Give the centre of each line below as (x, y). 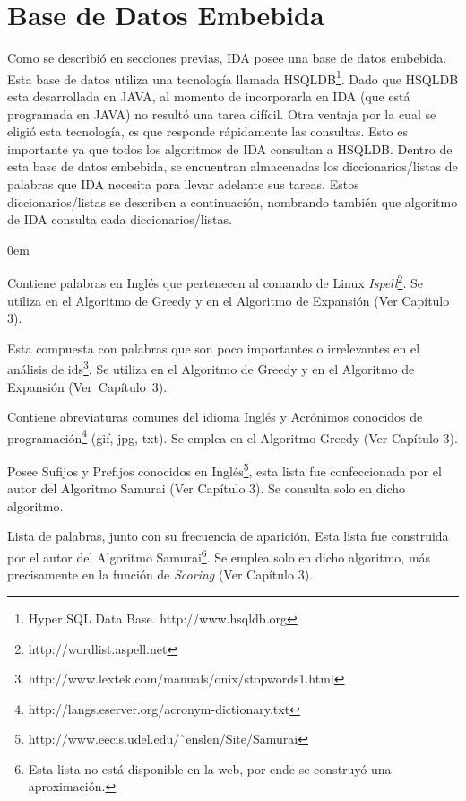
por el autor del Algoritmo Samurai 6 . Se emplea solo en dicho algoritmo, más (219, 556)
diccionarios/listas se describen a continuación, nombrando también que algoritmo (233, 201)
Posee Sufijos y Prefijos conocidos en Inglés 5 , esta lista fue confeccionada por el (224, 470)
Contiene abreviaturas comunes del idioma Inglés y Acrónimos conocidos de (215, 417)
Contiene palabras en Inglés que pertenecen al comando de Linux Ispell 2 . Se (215, 281)
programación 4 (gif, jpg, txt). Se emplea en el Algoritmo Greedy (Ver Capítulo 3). (233, 436)
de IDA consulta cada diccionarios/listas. (120, 219)
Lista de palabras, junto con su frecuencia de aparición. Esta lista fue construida (228, 536)
